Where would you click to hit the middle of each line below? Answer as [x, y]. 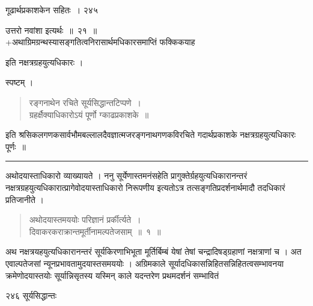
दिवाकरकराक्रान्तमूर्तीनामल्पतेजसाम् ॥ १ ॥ [95, 231]
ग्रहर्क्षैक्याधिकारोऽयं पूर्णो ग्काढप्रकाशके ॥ [89, 114]
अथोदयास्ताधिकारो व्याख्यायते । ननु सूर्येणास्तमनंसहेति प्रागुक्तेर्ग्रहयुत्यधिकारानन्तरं [126, 176]
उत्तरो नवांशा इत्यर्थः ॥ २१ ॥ [51, 30]
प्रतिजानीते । [25, 199]
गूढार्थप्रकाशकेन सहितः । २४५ [52, 10]
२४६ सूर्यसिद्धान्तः [31, 295]
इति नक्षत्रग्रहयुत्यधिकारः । [44, 62]
